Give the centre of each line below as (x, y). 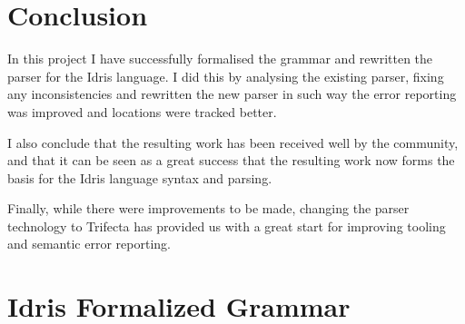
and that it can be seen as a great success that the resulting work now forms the (231, 160)
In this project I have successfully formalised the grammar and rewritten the (220, 59)
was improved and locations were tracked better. (142, 111)
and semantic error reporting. (89, 244)
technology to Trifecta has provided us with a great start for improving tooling (227, 226)
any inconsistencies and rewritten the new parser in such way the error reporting (232, 94)
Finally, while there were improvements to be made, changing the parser (208, 208)
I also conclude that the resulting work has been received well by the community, (233, 142)
